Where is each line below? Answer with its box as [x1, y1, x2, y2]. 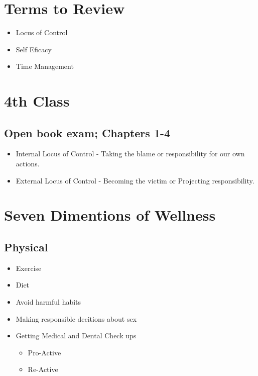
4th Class [4, 90, 70, 111]
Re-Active [28, 364, 58, 374]
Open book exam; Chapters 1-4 [4, 125, 171, 140]
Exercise [16, 262, 42, 273]
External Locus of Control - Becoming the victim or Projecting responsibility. [16, 175, 254, 185]
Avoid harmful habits [16, 297, 81, 307]
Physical [4, 239, 48, 255]
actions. [16, 158, 40, 169]
